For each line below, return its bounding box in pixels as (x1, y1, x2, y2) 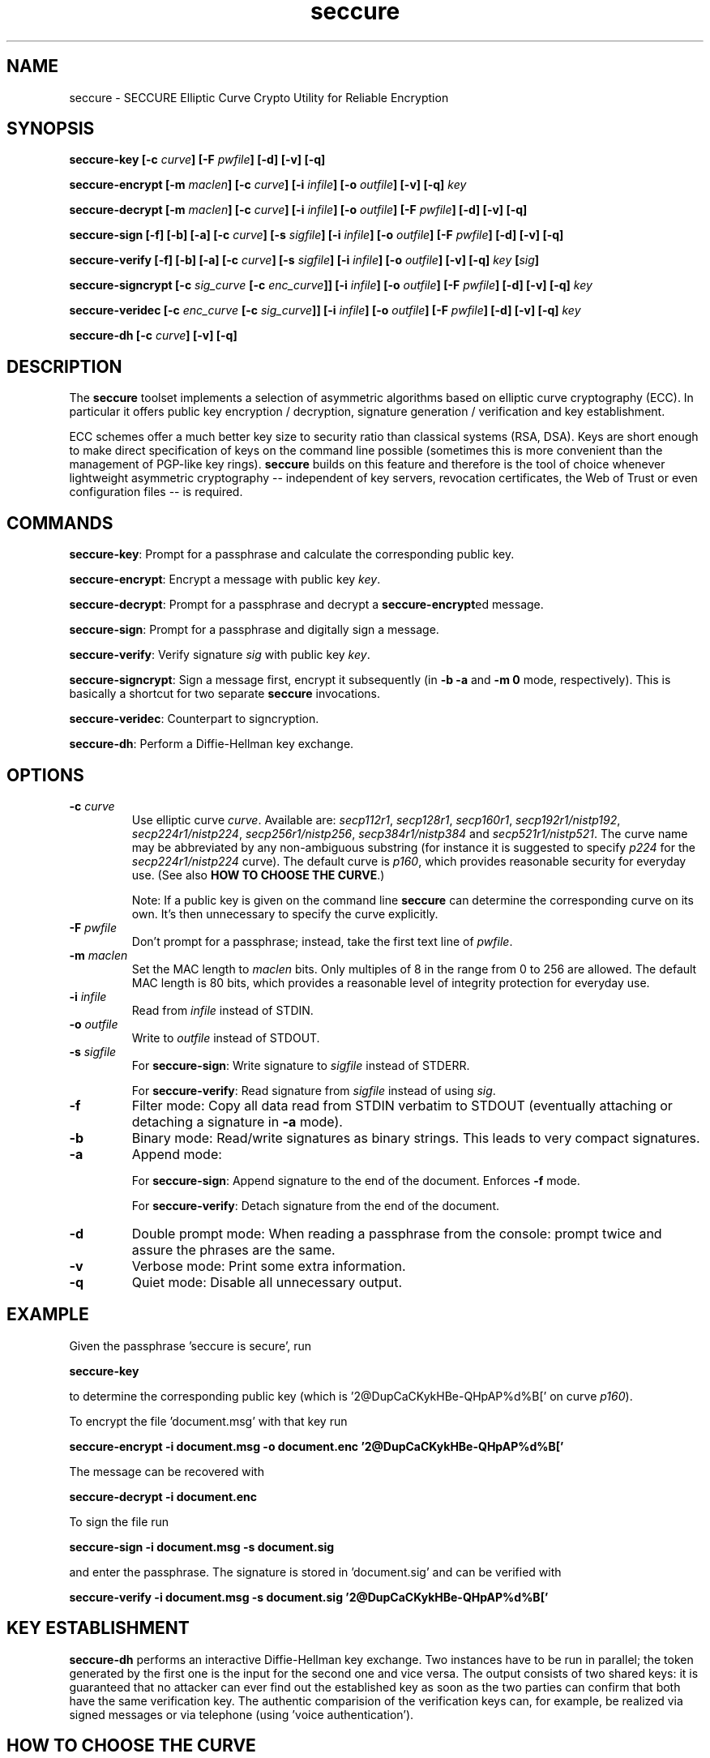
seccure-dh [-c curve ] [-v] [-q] (69, 328, 237, 343)
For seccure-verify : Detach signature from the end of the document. (131, 1198, 499, 1213)
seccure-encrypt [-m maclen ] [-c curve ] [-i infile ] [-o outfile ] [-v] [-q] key (69, 178, 467, 192)
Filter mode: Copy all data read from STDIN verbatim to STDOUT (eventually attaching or (131, 1097, 673, 1114)
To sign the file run (69, 1514, 169, 1529)
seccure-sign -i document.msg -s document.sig (69, 1539, 335, 1554)
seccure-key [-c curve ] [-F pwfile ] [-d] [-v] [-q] (69, 152, 326, 167)
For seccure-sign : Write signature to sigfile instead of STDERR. (131, 1058, 470, 1072)
